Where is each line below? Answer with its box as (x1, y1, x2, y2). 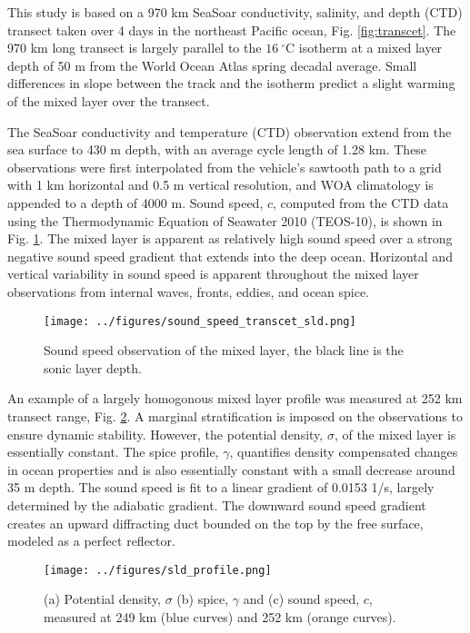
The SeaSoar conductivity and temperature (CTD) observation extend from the (7, 122, 452, 141)
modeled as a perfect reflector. (7, 531, 175, 550)
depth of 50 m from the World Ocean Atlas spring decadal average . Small (7, 55, 417, 74)
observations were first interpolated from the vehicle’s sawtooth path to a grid (7, 157, 442, 176)
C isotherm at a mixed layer (285, 38, 443, 57)
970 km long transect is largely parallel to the (7, 38, 262, 57)
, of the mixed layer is (334, 424, 456, 443)
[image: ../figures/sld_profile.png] (44, 563, 272, 577)
